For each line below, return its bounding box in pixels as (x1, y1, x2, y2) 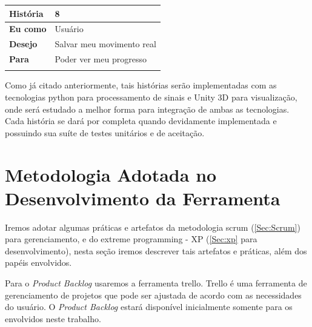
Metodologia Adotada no (5, 162, 217, 187)
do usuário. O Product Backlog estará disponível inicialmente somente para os (5, 300, 293, 313)
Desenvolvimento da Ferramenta (5, 185, 280, 210)
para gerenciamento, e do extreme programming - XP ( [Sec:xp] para (5, 233, 257, 245)
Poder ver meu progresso (55, 53, 147, 65)
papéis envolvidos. (5, 256, 72, 269)
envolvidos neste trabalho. (5, 312, 101, 325)
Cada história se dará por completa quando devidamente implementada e (5, 114, 277, 127)
